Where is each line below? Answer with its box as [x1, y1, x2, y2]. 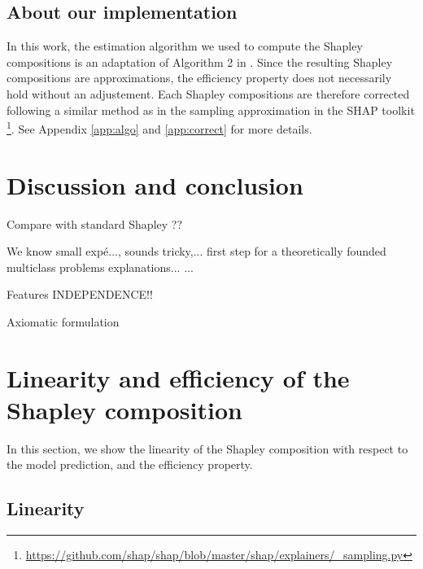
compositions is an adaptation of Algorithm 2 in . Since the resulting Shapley [7, 53, 393, 70]
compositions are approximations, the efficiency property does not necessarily [7, 69, 392, 86]
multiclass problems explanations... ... [7, 258, 194, 275]
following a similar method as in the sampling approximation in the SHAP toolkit [7, 101, 415, 118]
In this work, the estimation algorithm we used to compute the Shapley [7, 37, 363, 55]
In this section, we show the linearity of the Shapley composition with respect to [7, 440, 408, 457]
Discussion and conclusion [7, 168, 303, 201]
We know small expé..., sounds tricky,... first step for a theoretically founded [7, 243, 386, 260]
